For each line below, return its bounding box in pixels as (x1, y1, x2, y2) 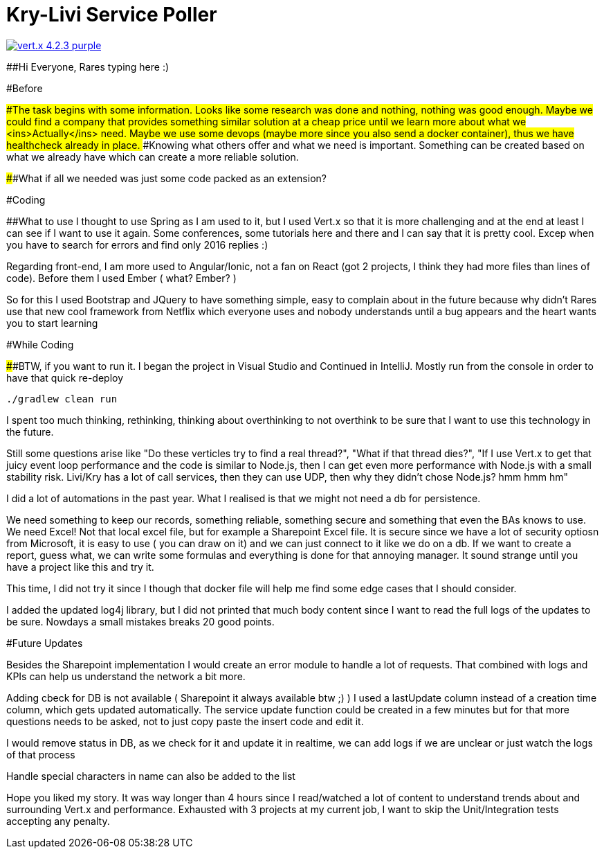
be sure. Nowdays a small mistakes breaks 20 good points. (6, 615, 275, 628)
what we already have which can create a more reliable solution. (6, 150, 299, 163)
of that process (6, 748, 75, 760)
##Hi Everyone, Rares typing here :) (6, 60, 170, 73)
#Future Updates (6, 637, 83, 649)
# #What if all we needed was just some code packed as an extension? (6, 172, 327, 184)
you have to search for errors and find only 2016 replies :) (6, 238, 268, 251)
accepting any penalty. (6, 815, 110, 827)
